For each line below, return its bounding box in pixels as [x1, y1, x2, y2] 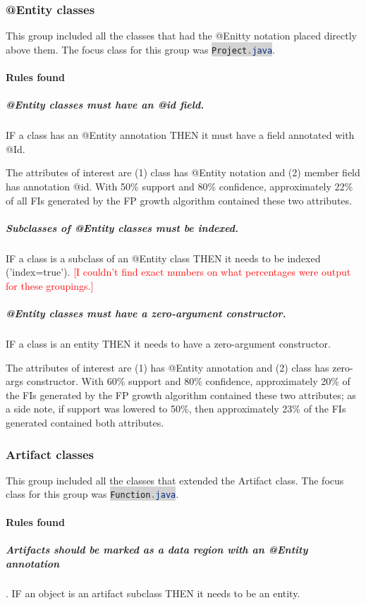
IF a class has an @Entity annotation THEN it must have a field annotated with [6, 128, 355, 142]
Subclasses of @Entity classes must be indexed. [6, 220, 239, 235]
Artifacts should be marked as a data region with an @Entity [6, 542, 308, 556]
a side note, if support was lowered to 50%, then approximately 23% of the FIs [6, 401, 346, 416]
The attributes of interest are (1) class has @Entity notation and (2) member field [6, 165, 360, 180]
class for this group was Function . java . [6, 487, 179, 501]
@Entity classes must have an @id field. [6, 97, 205, 112]
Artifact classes [6, 445, 94, 463]
